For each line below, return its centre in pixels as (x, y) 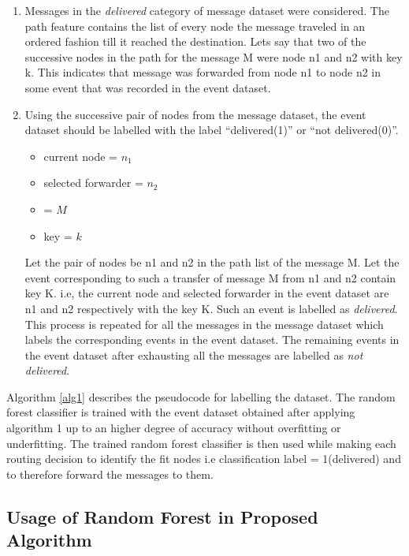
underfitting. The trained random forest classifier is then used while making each (201, 443)
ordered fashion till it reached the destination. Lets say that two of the (195, 41)
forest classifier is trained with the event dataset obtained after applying (181, 412)
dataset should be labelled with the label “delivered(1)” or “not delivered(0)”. (212, 130)
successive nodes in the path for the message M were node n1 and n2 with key (214, 56)
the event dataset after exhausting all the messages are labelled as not (194, 354)
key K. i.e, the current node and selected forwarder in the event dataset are (207, 293)
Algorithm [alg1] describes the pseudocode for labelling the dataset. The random (201, 396)
